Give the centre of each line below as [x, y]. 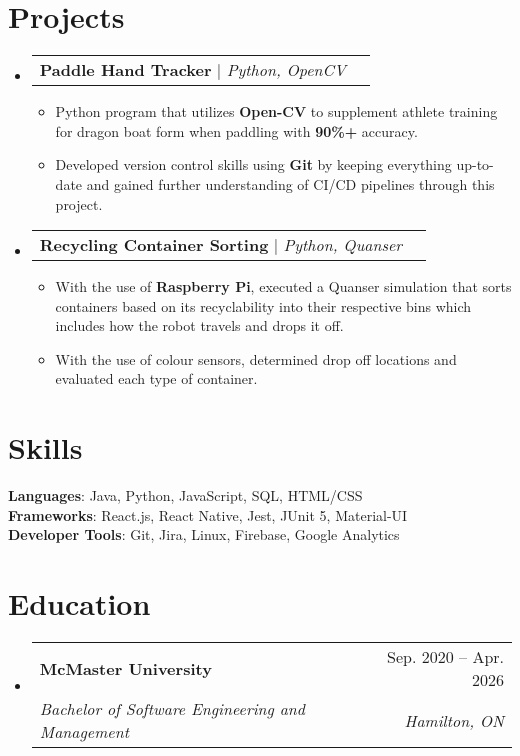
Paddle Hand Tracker [125, 70]
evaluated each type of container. [156, 378]
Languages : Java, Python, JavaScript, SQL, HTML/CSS [185, 495]
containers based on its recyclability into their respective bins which [263, 305]
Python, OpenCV [286, 70]
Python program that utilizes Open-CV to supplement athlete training [276, 111]
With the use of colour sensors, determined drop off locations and [256, 358]
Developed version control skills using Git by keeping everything [253, 164]
